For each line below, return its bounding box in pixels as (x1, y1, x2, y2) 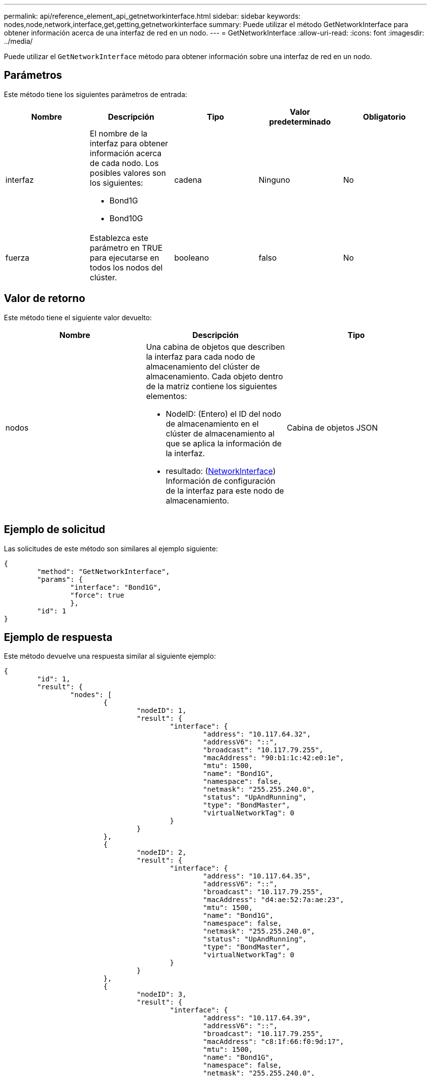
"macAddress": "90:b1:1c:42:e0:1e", (203, 754, 344, 762)
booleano (174, 252, 209, 263)
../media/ (4, 37, 33, 45)
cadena (174, 174, 202, 185)
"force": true (70, 591, 124, 599)
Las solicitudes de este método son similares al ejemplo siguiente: (4, 544, 218, 553)
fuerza (5, 252, 30, 263)
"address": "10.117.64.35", (203, 872, 311, 880)
